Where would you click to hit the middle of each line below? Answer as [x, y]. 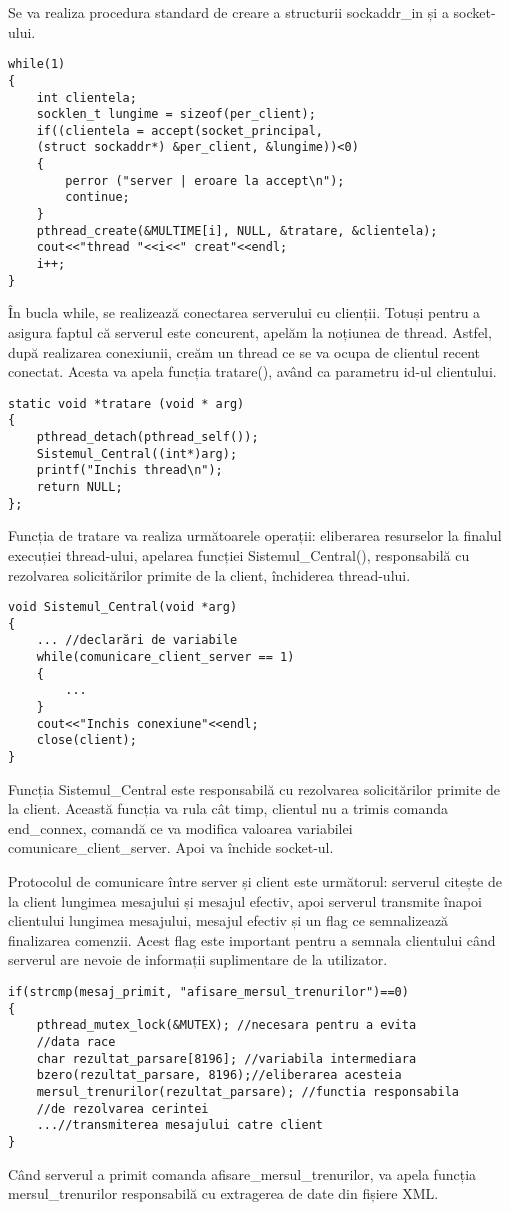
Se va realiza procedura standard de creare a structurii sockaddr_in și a [228, 12]
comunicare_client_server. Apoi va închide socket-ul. [171, 847]
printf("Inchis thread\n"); [129, 470]
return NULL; [79, 487]
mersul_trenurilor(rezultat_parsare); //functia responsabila [248, 1091]
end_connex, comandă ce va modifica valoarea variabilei [180, 827]
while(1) [37, 64]
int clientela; [86, 97]
